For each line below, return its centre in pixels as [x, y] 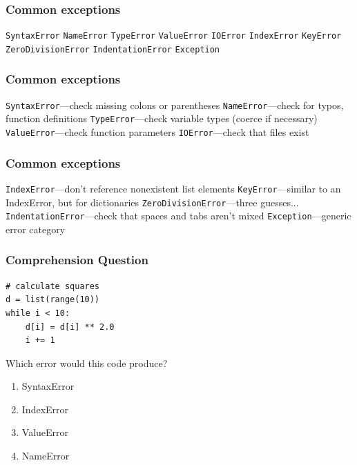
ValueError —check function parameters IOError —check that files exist [157, 132]
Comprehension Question [77, 260]
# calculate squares [53, 286]
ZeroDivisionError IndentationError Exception [113, 49]
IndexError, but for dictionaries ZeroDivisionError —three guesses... [152, 202]
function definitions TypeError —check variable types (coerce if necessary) [162, 118]
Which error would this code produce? [87, 363]
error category [36, 229]
